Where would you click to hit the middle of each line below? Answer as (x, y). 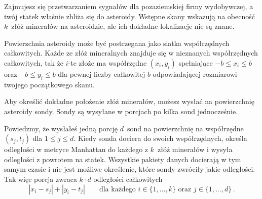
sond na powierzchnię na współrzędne (185, 128)
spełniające (196, 62)
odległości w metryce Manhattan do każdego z (76, 149)
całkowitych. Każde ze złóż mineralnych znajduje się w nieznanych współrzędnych (131, 53)
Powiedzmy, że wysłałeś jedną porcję (61, 128)
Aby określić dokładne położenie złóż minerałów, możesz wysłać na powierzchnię (129, 101)
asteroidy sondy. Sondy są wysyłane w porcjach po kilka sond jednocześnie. (121, 111)
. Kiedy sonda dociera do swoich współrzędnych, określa (160, 138)
